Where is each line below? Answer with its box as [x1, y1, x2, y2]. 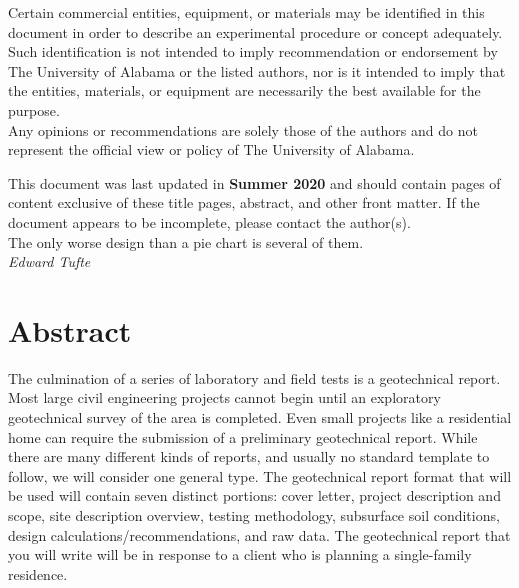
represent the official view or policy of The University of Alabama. [8, 139, 415, 160]
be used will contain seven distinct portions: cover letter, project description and [8, 485, 501, 506]
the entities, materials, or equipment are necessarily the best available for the [8, 80, 481, 101]
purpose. [8, 99, 60, 120]
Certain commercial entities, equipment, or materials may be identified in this [8, 2, 485, 22]
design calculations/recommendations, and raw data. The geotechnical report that [8, 524, 511, 545]
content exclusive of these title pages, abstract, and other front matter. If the [8, 192, 480, 213]
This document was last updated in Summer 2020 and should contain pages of [8, 172, 501, 193]
